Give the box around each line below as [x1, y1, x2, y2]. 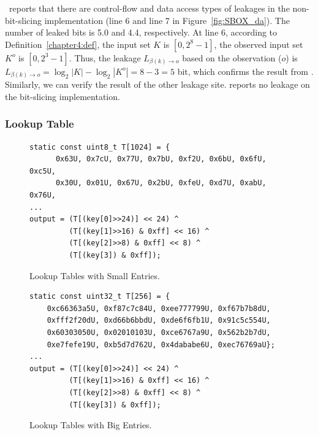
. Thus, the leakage [69, 51, 141, 64]
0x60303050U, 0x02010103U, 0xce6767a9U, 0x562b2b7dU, [47, 328, 271, 337]
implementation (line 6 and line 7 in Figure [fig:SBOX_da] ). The [44, 13, 290, 26]
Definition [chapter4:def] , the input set [5, 37, 151, 50]
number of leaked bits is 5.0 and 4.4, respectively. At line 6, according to [5, 26, 278, 39]
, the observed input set [214, 37, 303, 50]
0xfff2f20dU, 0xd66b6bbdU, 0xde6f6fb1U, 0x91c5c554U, [47, 316, 271, 325]
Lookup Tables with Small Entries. [29, 269, 160, 282]
